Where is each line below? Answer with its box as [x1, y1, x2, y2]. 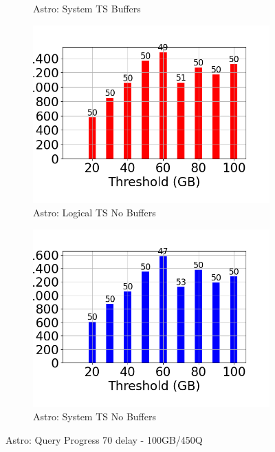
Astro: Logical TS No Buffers [33, 205, 156, 220]
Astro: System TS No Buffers [33, 409, 156, 424]
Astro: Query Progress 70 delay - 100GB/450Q [5, 432, 203, 446]
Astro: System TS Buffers [33, 1, 141, 15]
